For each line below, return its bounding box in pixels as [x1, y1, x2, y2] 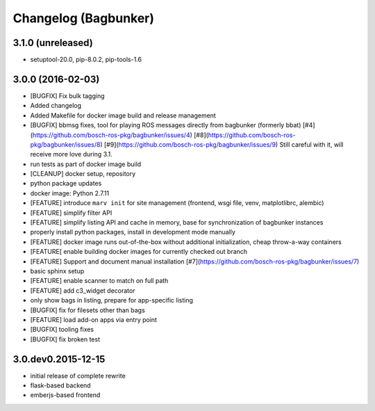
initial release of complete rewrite [30, 371, 126, 380]
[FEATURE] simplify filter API [30, 209, 112, 217]
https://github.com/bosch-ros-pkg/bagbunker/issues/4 [32, 131, 190, 139]
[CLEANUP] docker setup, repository [30, 170, 136, 178]
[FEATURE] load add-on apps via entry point [30, 315, 158, 323]
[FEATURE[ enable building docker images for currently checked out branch [30, 248, 248, 256]
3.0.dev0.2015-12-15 [12, 353, 106, 365]
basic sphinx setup [30, 267, 85, 275]
